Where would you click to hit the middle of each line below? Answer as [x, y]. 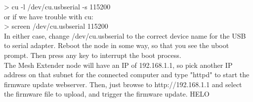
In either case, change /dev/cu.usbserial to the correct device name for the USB [125, 35]
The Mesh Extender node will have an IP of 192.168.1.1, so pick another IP [118, 65]
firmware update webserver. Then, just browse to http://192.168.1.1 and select [123, 84]
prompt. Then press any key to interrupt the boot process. [93, 55]
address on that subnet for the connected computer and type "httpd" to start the [127, 75]
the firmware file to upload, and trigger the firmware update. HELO [107, 94]
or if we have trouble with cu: [49, 16]
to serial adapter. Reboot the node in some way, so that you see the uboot [117, 45]
